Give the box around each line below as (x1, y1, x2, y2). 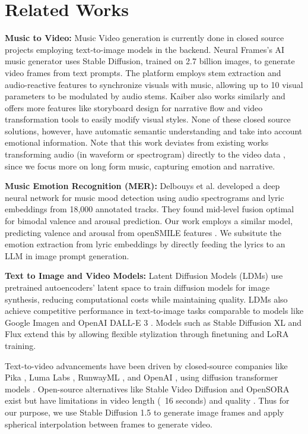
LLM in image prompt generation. (5, 249, 129, 262)
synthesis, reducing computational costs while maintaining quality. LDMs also (5, 293, 288, 305)
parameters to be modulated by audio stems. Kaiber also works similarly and (5, 90, 285, 102)
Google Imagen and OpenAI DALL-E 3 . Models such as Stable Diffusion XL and (5, 316, 302, 328)
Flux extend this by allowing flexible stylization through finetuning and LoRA (5, 328, 289, 340)
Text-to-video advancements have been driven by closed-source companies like (5, 359, 288, 372)
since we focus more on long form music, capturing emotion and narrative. (5, 159, 275, 172)
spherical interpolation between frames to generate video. (5, 417, 212, 430)
